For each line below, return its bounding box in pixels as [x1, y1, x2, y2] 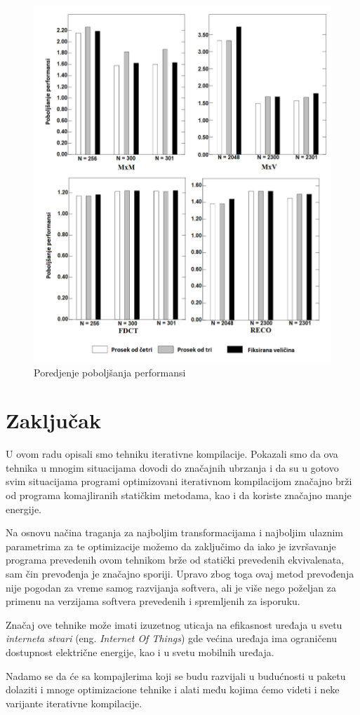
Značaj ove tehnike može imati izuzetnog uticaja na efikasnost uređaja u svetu [6, 617, 342, 632]
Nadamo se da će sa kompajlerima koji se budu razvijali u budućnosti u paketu [6, 668, 346, 683]
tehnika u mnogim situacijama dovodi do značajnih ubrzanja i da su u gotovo [6, 460, 339, 475]
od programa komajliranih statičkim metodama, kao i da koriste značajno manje [6, 488, 352, 503]
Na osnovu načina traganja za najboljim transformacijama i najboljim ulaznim [6, 525, 344, 540]
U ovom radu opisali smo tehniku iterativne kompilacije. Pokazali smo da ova [6, 447, 338, 461]
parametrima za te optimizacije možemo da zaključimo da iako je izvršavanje [6, 538, 336, 553]
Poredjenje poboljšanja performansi [34, 365, 186, 379]
